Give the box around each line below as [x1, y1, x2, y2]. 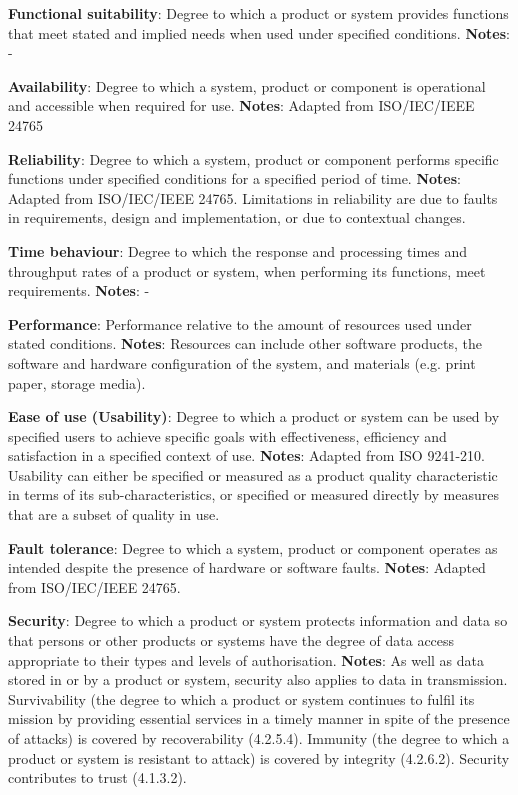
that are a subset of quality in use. [8, 504, 220, 525]
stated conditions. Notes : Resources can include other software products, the [8, 333, 482, 354]
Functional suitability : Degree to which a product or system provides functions [8, 3, 509, 23]
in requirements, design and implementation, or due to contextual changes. [8, 207, 466, 228]
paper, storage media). [8, 372, 146, 393]
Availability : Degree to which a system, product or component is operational [8, 75, 486, 96]
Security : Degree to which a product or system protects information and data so [8, 610, 508, 631]
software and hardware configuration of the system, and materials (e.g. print [8, 352, 476, 373]
